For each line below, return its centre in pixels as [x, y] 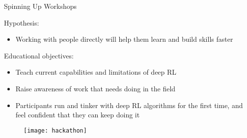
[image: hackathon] [55, 130]
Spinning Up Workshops [41, 6]
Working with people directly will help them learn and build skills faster [124, 39]
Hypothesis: [22, 22]
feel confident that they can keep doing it [78, 115]
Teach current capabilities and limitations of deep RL [96, 72]
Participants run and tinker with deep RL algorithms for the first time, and [129, 105]
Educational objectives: [39, 55]
